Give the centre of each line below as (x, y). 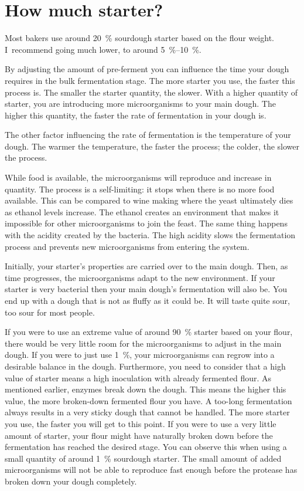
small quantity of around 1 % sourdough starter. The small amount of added (143, 458)
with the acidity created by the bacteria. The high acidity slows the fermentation (150, 235)
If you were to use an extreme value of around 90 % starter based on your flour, (149, 332)
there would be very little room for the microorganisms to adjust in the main (143, 343)
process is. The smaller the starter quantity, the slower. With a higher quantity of (151, 92)
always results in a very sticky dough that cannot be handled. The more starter (147, 412)
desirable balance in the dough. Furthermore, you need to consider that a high (145, 366)
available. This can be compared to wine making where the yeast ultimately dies (149, 200)
